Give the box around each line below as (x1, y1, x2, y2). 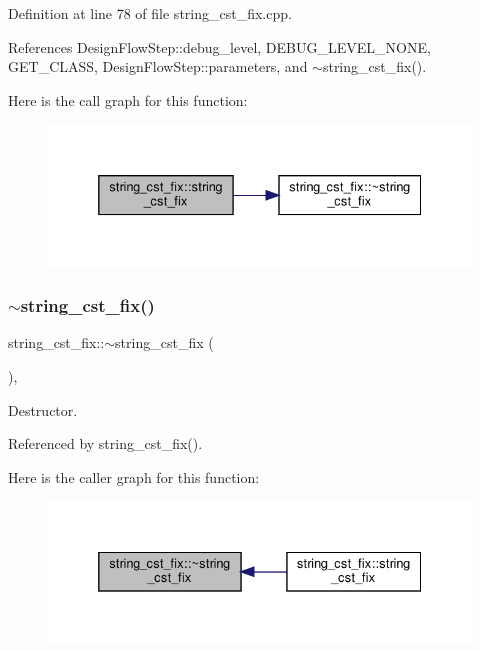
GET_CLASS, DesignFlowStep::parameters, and (8, 56, 308, 77)
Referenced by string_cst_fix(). (8, 433, 203, 454)
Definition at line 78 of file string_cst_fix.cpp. (8, 3, 292, 23)
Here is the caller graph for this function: (8, 466, 260, 487)
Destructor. (8, 399, 78, 420)
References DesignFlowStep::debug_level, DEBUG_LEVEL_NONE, (8, 36, 431, 57)
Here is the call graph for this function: (8, 89, 248, 110)
